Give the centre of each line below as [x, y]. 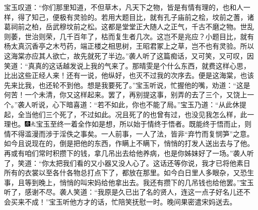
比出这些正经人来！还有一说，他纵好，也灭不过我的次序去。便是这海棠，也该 [129, 75]
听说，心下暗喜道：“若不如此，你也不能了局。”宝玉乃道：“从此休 [135, 104]
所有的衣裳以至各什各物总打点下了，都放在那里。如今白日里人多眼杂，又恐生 [129, 173]
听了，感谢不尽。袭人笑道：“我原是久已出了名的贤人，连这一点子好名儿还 [124, 192]
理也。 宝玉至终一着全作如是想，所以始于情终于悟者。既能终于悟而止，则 [128, 124]
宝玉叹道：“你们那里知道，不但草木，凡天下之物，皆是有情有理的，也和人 [124, 7]
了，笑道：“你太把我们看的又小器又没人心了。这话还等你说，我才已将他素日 [127, 163]
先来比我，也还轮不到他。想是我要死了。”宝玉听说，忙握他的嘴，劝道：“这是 [127, 85]
